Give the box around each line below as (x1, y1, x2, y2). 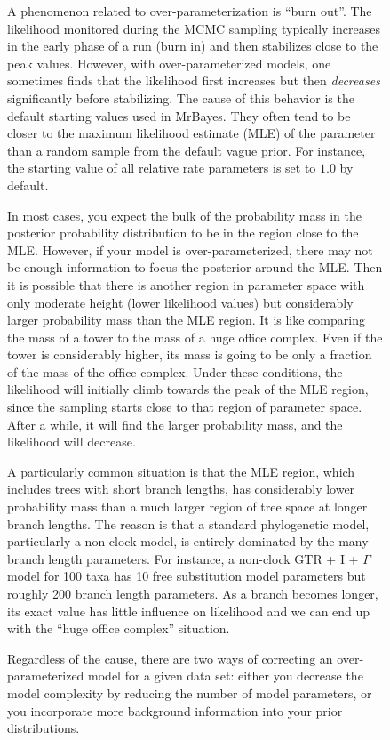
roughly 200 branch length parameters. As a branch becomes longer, (7, 584, 378, 602)
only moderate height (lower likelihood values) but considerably (7, 293, 354, 311)
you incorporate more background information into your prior (7, 701, 343, 720)
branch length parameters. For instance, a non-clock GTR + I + (7, 549, 359, 567)
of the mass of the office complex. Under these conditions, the (7, 362, 343, 381)
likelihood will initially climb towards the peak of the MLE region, (7, 380, 369, 398)
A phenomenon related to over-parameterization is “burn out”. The (7, 2, 372, 20)
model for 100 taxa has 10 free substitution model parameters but (7, 567, 366, 585)
